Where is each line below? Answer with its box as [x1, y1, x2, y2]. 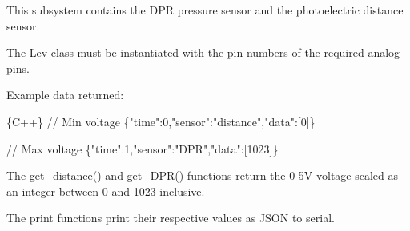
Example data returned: [6, 86, 124, 103]
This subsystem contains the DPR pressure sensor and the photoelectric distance [6, 2, 404, 18]
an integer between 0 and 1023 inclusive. [6, 182, 205, 199]
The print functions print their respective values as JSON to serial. [6, 209, 335, 226]
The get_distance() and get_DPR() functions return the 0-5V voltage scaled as [6, 167, 399, 184]
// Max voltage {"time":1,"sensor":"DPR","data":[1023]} [6, 140, 279, 157]
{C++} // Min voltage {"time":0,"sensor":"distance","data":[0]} [6, 113, 316, 129]
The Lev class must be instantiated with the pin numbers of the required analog [6, 44, 400, 61]
